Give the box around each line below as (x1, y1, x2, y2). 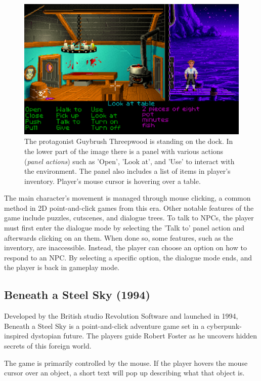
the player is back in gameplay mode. (4, 262, 119, 273)
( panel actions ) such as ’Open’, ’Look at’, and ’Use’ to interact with (24, 156, 235, 166)
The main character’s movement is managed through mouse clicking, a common (4, 193, 251, 203)
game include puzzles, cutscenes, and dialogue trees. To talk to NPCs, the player (4, 212, 254, 223)
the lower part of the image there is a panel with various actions (24, 145, 224, 156)
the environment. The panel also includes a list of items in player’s (24, 166, 231, 176)
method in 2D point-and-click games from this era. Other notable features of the (4, 202, 254, 213)
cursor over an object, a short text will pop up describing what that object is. (4, 367, 245, 378)
